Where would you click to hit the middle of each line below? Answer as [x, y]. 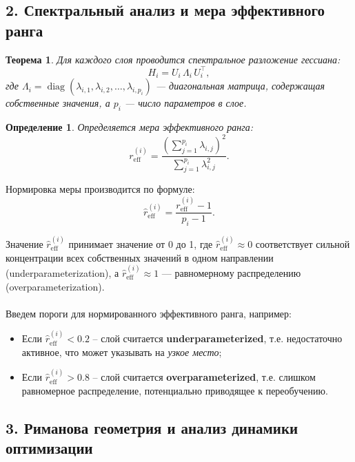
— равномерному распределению [231, 272]
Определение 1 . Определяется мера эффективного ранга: [129, 127]
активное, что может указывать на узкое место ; [122, 351]
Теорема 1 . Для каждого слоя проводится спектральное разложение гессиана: [173, 59]
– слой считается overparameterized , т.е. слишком [204, 377]
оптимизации [49, 448]
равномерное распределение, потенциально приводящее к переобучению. [175, 390]
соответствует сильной [303, 243]
